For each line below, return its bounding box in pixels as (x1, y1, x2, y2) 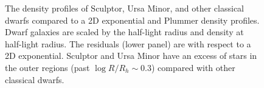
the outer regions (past (5, 61, 90, 73)
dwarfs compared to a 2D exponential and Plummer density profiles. (5, 13, 260, 26)
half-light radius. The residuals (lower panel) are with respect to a (5, 37, 251, 50)
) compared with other (151, 61, 235, 73)
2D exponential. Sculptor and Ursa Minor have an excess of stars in (5, 49, 257, 62)
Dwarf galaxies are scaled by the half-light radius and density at (5, 25, 244, 38)
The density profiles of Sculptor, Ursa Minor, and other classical (5, 2, 244, 14)
